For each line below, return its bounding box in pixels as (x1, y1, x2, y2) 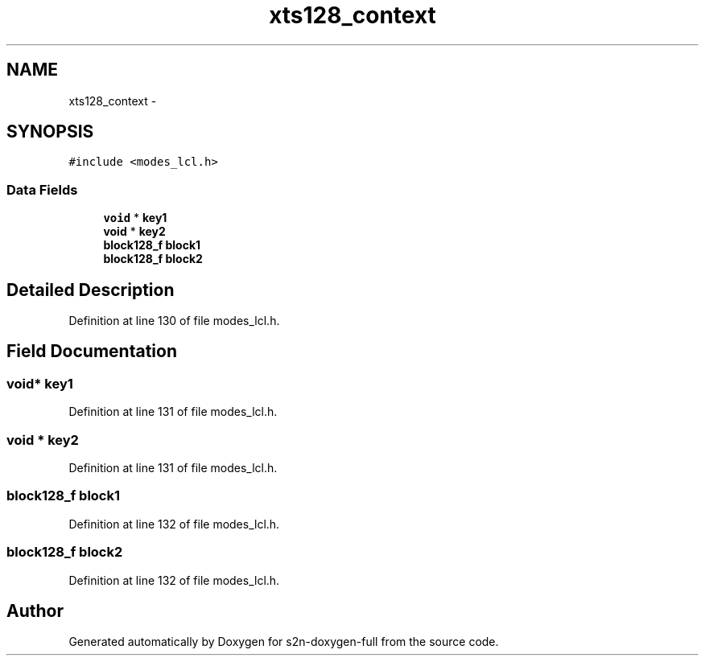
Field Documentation (6, 341, 177, 362)
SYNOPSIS (6, 121, 94, 142)
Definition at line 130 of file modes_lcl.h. (68, 314, 280, 328)
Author (6, 600, 64, 621)
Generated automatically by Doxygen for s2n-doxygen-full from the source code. (68, 635, 499, 649)
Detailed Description (6, 279, 175, 300)
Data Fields (6, 181, 78, 198)
